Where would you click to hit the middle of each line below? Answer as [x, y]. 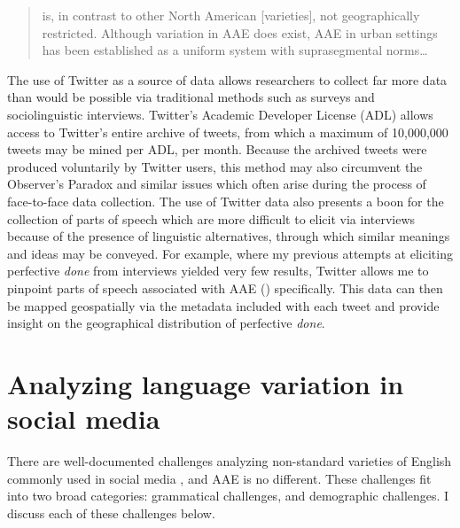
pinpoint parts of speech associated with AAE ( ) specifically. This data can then [225, 287]
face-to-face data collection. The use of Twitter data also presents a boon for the [226, 201]
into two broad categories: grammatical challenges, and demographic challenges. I [228, 496]
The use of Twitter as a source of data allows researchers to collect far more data [227, 79]
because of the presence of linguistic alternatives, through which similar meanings [229, 236]
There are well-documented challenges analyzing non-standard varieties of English [230, 461]
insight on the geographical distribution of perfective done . [166, 323]
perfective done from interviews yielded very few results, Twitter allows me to [218, 271]
